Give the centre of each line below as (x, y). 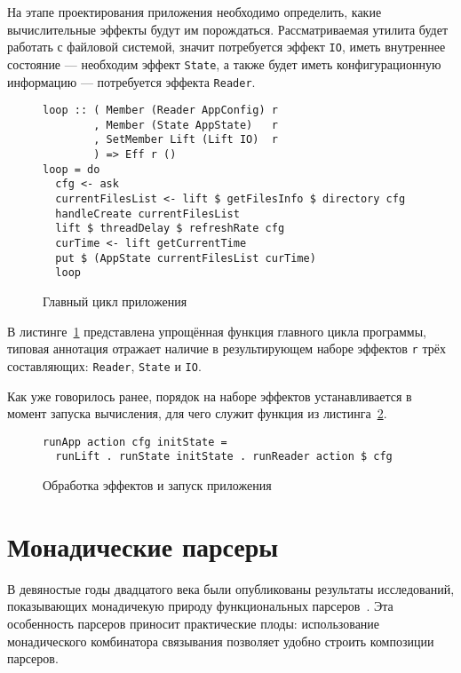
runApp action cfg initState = (135, 442)
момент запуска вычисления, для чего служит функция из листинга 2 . (197, 413)
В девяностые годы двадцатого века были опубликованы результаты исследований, (231, 588)
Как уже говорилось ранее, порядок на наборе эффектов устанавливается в (210, 396)
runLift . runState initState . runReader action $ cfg (224, 457)
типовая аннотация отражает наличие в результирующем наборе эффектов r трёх (227, 348)
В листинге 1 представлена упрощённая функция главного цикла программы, (217, 331)
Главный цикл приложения (115, 301)
